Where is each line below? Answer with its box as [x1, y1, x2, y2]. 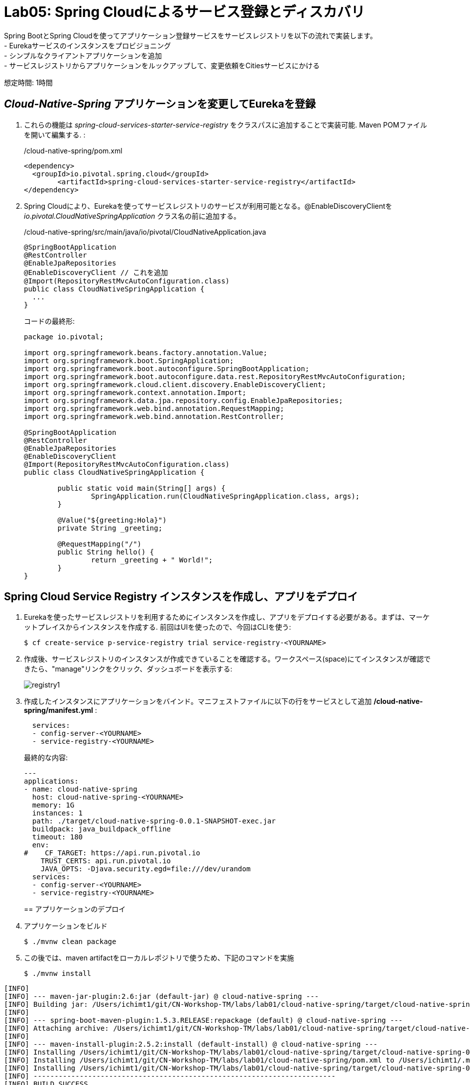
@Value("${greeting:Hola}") [57, 516, 167, 524]
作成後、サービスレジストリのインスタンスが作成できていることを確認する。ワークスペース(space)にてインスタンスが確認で [24, 655, 431, 664]
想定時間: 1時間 [4, 78, 53, 87]
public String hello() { [57, 547, 154, 556]
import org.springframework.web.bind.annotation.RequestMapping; [24, 404, 284, 412]
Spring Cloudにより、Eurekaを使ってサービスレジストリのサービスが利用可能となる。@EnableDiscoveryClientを [24, 201, 392, 210]
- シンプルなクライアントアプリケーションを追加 [4, 51, 162, 60]
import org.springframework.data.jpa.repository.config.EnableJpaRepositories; [24, 396, 343, 405]
